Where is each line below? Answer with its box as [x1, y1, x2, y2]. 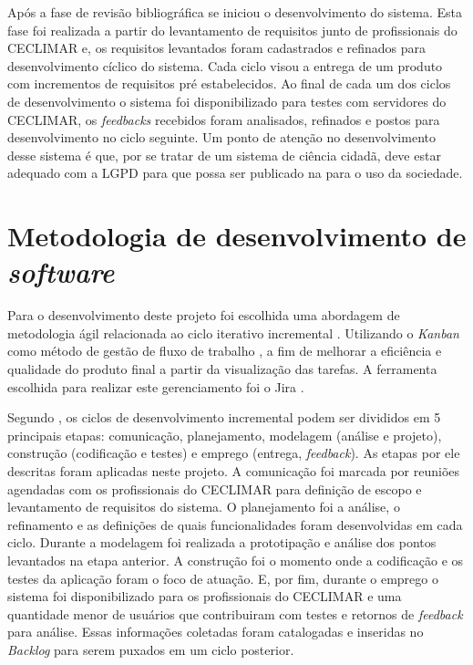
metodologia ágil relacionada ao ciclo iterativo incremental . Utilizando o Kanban [7, 323, 459, 342]
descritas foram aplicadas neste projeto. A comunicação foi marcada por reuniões [7, 462, 460, 480]
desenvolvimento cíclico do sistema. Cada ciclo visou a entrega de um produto [7, 56, 443, 75]
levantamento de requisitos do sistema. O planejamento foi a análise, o [7, 497, 400, 516]
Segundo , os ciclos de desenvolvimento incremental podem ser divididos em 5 [7, 408, 441, 427]
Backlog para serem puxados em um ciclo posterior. [7, 639, 294, 659]
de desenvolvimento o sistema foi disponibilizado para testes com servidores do [7, 91, 447, 110]
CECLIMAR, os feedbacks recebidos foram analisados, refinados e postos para [7, 109, 440, 129]
